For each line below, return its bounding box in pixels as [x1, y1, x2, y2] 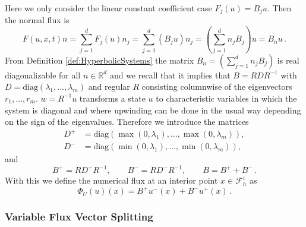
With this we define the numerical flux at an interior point [5, 174, 218, 187]
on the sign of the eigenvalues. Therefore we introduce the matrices [5, 115, 249, 128]
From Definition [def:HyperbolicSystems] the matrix [5, 53, 194, 66]
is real [277, 53, 299, 66]
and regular [88, 80, 130, 93]
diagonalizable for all [5, 68, 81, 81]
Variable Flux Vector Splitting [5, 209, 153, 224]
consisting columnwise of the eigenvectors [141, 80, 292, 93]
